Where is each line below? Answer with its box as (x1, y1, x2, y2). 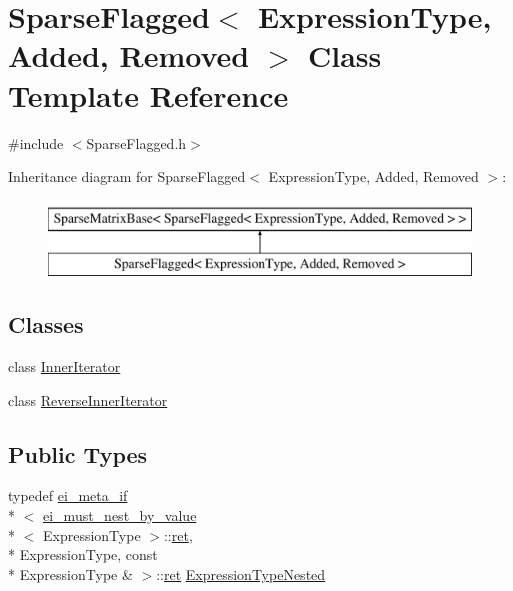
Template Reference (8, 74, 289, 115)
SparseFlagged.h (86, 132, 187, 153)
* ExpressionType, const (8, 544, 158, 565)
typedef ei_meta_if (8, 485, 128, 506)
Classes (8, 309, 84, 340)
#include (8, 132, 64, 153)
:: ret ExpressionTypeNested (156, 563, 326, 584)
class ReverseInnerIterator (8, 389, 168, 410)
